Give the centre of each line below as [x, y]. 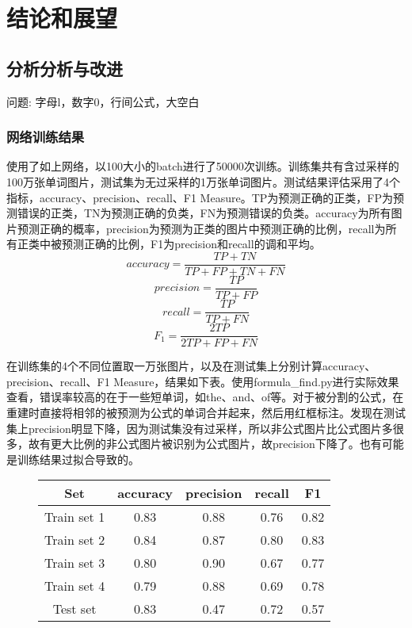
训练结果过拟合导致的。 [78, 459]
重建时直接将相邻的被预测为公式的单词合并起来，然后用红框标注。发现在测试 [206, 412]
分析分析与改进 [65, 68]
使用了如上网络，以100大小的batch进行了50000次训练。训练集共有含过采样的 [203, 166]
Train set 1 [75, 517]
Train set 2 [75, 540]
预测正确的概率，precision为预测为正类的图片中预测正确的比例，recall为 [201, 228]
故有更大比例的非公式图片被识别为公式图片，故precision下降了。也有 [205, 444]
